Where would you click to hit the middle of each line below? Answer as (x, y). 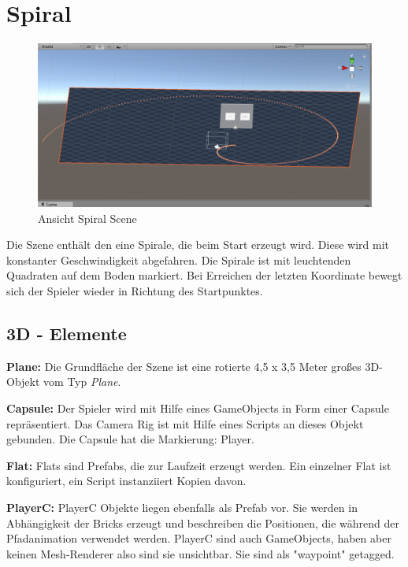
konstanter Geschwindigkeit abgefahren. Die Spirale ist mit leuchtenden (179, 259)
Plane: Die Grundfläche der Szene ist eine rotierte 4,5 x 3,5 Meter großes (184, 366)
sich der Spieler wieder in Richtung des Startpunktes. (135, 290)
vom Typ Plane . (82, 382)
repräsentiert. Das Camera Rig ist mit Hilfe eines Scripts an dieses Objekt (185, 423)
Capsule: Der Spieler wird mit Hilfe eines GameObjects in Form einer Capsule (198, 408)
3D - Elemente (67, 333)
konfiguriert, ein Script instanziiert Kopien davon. (126, 481)
